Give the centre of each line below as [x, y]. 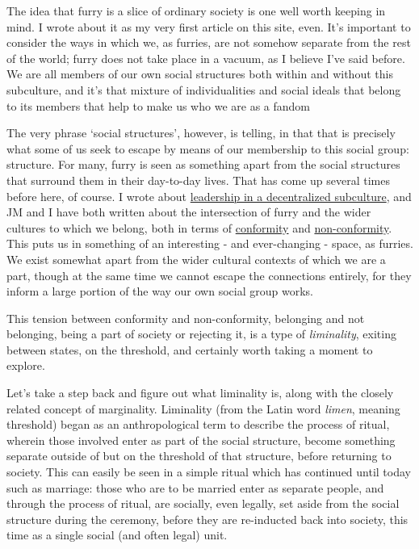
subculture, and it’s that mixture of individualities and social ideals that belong [204, 89]
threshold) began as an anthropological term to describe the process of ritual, [198, 424]
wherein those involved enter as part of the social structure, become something [201, 440]
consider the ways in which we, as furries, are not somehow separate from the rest [209, 42]
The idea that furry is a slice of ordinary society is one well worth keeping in [196, 10]
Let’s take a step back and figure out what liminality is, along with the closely [200, 393]
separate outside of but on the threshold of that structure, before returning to [199, 456]
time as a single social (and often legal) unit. [117, 535]
